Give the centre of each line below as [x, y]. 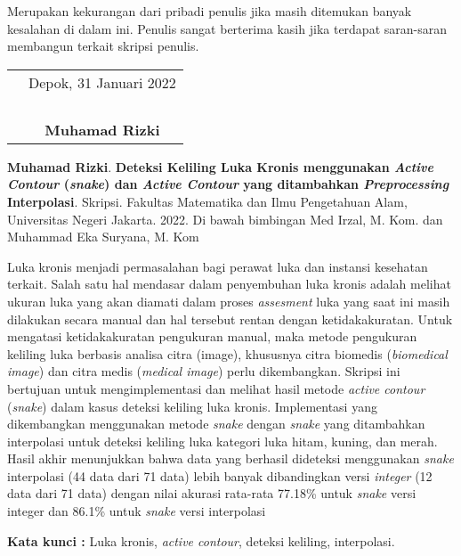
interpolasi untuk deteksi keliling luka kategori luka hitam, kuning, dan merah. [222, 441]
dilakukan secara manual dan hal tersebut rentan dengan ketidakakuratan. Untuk [230, 319]
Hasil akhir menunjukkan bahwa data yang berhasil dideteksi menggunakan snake [230, 458]
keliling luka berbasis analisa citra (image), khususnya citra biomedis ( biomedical [227, 353]
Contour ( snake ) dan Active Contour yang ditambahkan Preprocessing [228, 184]
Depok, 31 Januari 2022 [102, 82]
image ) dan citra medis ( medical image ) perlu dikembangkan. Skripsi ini [204, 371]
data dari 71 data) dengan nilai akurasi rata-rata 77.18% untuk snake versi [212, 493]
